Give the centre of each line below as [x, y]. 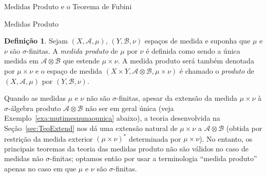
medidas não [24, 158]
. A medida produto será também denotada [186, 61]
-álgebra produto [35, 108]
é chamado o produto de [217, 70]
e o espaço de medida [69, 70]
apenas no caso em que [40, 168]
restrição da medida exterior [49, 138]
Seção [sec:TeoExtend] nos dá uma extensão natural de [91, 128]
